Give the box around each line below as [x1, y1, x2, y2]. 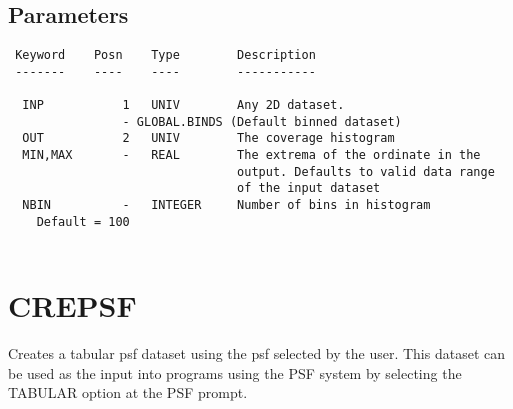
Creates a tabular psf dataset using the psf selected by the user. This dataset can [8, 343, 505, 364]
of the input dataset [237, 181, 381, 196]
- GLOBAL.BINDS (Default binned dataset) [122, 114, 402, 129]
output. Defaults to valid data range [237, 164, 495, 179]
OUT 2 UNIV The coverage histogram [22, 131, 395, 146]
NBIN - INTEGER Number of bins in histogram [22, 198, 431, 213]
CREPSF [8, 285, 137, 326]
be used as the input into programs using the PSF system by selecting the [8, 362, 462, 383]
